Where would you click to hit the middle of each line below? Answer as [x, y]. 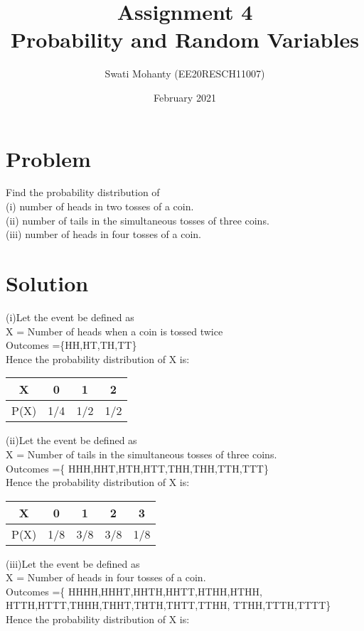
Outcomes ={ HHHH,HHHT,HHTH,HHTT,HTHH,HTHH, [134, 591]
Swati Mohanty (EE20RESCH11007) [185, 74]
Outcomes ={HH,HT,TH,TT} [71, 345]
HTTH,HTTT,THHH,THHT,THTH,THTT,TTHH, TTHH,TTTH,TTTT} [168, 605]
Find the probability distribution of [83, 192]
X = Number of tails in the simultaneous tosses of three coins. [141, 454]
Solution [47, 283]
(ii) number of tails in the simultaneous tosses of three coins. [138, 220]
